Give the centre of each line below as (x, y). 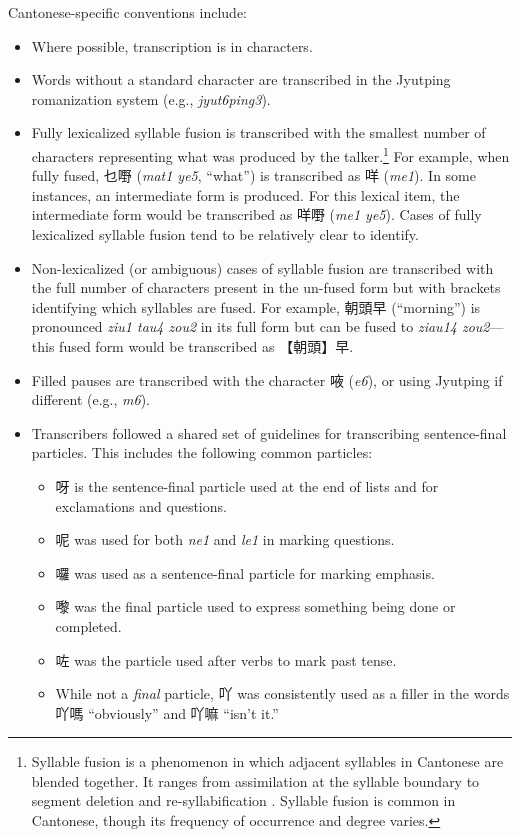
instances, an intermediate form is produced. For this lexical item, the (245, 194)
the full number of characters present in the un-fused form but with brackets (266, 287)
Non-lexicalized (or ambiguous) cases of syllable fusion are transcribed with (262, 267)
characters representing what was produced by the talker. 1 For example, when (270, 154)
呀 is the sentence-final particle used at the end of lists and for (247, 485)
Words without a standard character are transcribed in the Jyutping (241, 79)
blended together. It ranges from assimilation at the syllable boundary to (255, 780)
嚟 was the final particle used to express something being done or (255, 606)
